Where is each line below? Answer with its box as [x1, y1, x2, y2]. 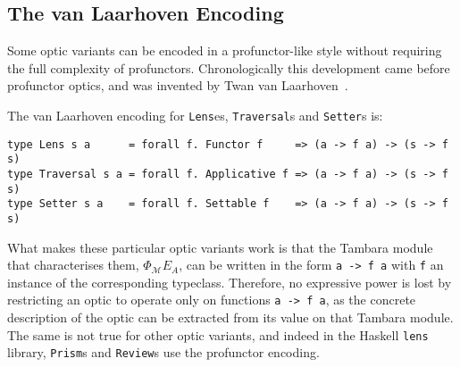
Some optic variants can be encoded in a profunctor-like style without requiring [7, 41, 442, 60]
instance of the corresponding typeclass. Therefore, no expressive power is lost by [7, 272, 452, 291]
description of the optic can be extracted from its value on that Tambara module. [7, 308, 454, 327]
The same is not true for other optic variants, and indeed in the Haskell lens [7, 325, 429, 344]
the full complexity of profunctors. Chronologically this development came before [7, 58, 450, 77]
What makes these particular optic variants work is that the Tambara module [7, 238, 433, 256]
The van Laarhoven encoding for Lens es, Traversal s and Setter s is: [7, 105, 383, 124]
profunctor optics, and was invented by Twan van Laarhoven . [7, 76, 348, 95]
